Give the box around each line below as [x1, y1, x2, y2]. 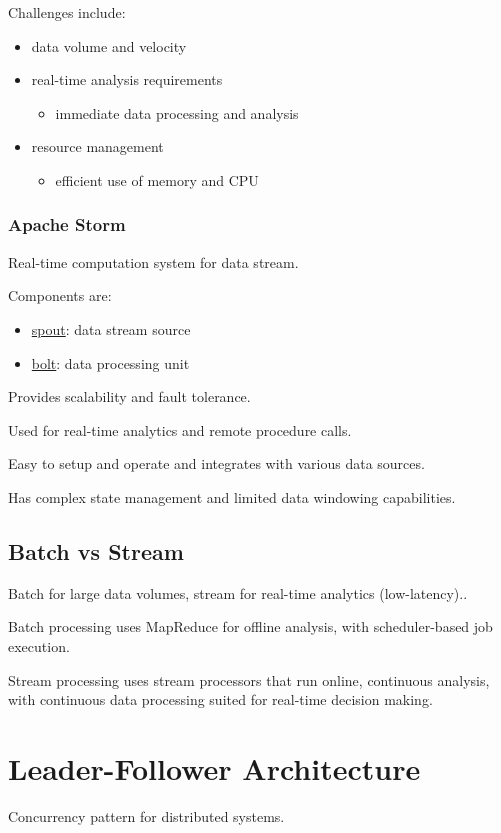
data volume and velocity [31, 35, 187, 56]
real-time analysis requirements [31, 69, 223, 90]
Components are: [8, 285, 112, 306]
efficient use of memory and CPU [55, 169, 259, 190]
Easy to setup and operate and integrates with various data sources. [8, 453, 425, 474]
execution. [8, 635, 70, 656]
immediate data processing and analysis [55, 102, 299, 123]
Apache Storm [8, 212, 126, 237]
